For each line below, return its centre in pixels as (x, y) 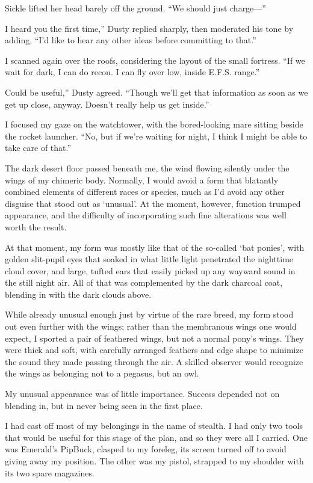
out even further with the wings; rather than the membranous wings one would (151, 326)
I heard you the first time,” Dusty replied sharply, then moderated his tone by (149, 28)
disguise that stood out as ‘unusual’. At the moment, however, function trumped (153, 203)
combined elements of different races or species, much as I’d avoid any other (145, 192)
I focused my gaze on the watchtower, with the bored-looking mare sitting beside (154, 124)
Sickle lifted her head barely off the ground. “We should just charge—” (135, 8)
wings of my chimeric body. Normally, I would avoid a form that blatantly (142, 180)
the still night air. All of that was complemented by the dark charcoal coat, (144, 282)
